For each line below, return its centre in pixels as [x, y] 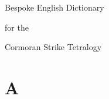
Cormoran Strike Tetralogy [53, 47]
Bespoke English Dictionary [54, 7]
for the [17, 27]
